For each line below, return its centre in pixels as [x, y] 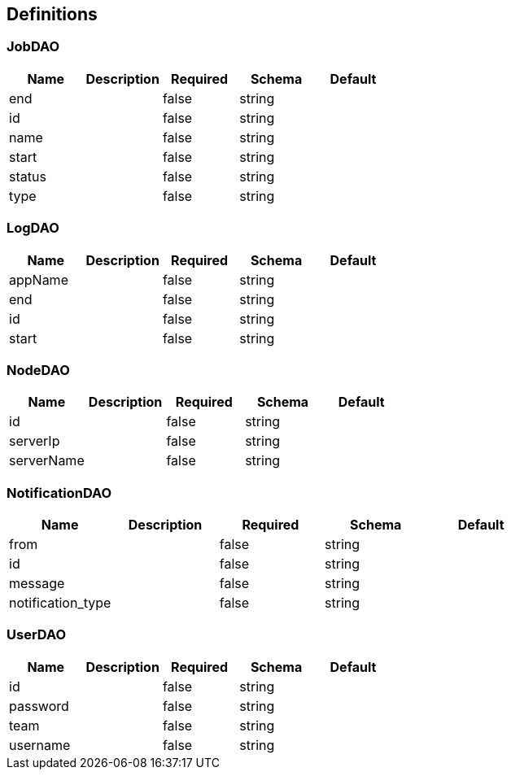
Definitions [52, 14]
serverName [47, 461]
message [37, 584]
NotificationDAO [59, 493]
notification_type [60, 603]
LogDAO [33, 228]
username [40, 745]
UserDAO [37, 635]
